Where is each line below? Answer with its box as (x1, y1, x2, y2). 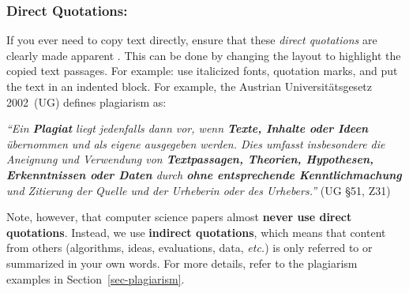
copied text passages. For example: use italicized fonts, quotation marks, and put (6, 62, 398, 79)
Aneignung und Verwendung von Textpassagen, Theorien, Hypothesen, (6, 151, 373, 167)
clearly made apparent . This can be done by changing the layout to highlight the (6, 47, 401, 63)
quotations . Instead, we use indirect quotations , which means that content (6, 224, 386, 240)
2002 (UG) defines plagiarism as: (6, 93, 167, 110)
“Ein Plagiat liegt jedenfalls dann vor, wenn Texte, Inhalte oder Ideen (6, 120, 369, 137)
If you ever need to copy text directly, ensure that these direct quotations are (6, 32, 377, 48)
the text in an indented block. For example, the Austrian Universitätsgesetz (6, 78, 373, 94)
